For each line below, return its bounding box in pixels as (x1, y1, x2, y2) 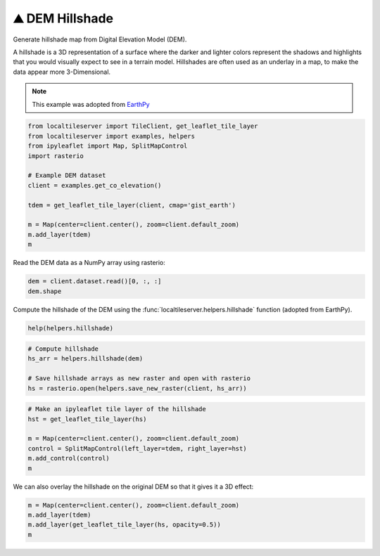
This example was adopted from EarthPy (32, 100, 151, 108)
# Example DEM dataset (27, 172, 106, 179)
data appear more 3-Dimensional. (13, 67, 111, 76)
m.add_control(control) (27, 454, 110, 463)
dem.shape (27, 287, 62, 295)
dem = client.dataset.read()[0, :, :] (27, 278, 162, 285)
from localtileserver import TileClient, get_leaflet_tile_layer (27, 122, 258, 130)
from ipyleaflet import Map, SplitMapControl (27, 142, 188, 150)
